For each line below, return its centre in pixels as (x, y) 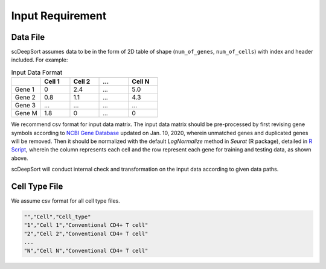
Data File (28, 37)
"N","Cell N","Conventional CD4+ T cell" (86, 251)
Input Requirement (59, 16)
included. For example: (40, 60)
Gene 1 (24, 89)
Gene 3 (25, 106)
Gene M (26, 113)
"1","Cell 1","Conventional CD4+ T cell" (86, 225)
